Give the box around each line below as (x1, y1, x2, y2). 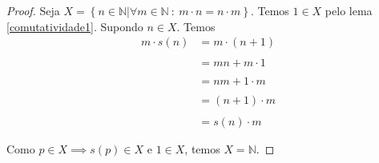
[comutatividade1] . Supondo (6, 18, 143, 34)
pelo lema (325, 2, 373, 18)
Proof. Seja (6, 2, 60, 18)
